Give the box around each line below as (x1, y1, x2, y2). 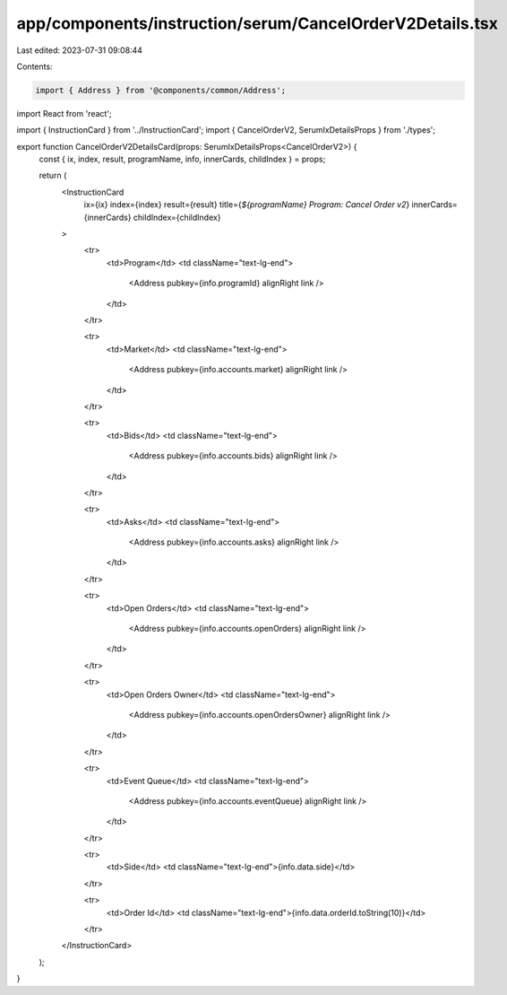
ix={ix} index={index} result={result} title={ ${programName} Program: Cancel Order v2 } (83, 199, 410, 210)
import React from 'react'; (16, 108, 112, 118)
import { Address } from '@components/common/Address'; (35, 85, 287, 95)
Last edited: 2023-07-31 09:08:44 (16, 45, 143, 56)
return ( (39, 170, 67, 181)
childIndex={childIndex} (133, 212, 221, 223)
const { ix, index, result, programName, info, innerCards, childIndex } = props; (39, 153, 326, 165)
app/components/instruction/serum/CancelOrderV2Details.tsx (16, 13, 499, 33)
